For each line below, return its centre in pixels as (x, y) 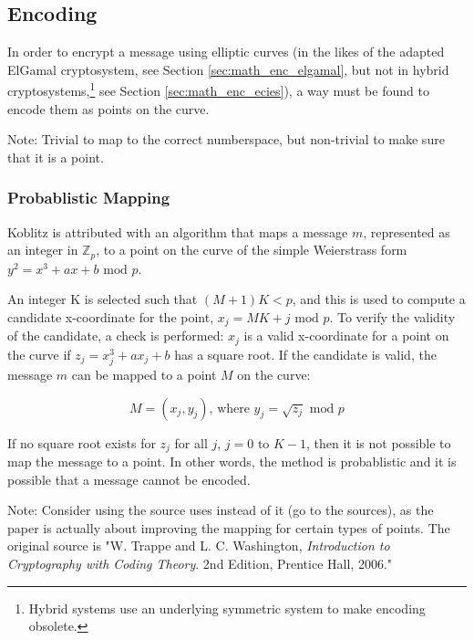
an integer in (43, 250)
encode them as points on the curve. (108, 108)
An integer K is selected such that (103, 299)
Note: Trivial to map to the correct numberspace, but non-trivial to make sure (226, 139)
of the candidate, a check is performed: (116, 336)
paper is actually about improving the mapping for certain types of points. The (229, 527)
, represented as (407, 231)
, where (229, 409)
